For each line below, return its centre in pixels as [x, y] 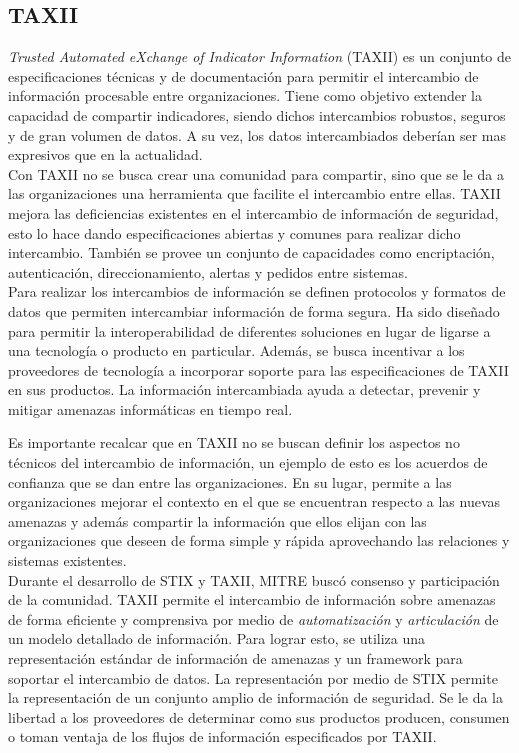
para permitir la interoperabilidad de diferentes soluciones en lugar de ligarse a [249, 330]
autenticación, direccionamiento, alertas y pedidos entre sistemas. [208, 271]
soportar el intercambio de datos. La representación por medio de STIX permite [253, 677]
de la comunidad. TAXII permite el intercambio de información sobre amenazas [252, 599]
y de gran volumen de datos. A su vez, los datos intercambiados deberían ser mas [257, 134]
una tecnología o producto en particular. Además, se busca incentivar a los [236, 350]
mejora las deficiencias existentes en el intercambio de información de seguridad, [253, 212]
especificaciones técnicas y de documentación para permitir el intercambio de [243, 75]
